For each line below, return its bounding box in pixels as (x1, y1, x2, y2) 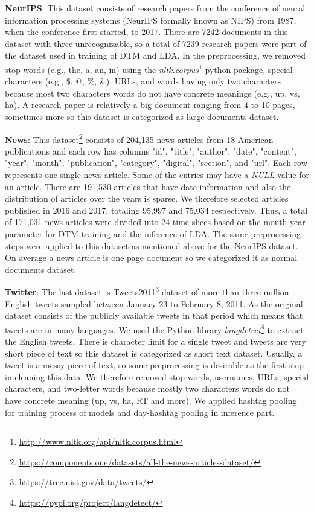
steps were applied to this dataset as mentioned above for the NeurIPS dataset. (5, 239, 298, 252)
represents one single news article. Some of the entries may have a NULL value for (5, 168, 309, 181)
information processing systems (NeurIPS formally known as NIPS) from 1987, (5, 13, 296, 26)
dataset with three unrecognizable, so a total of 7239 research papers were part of (5, 37, 307, 49)
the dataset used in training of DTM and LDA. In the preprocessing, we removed (5, 49, 306, 62)
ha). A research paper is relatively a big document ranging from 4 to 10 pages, (5, 98, 295, 111)
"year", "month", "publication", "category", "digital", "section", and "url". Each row (5, 156, 307, 169)
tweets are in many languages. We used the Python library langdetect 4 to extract (5, 321, 304, 336)
